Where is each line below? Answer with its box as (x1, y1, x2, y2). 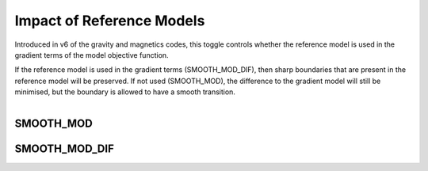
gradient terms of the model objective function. (14, 50, 170, 59)
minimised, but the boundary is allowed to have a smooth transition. (14, 87, 235, 97)
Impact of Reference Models (14, 12, 205, 29)
